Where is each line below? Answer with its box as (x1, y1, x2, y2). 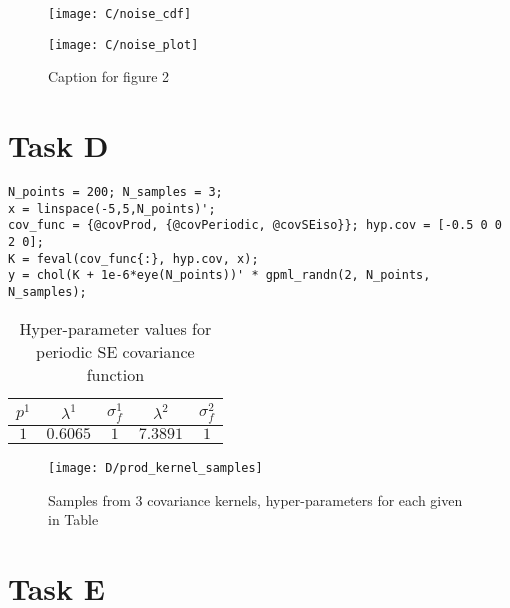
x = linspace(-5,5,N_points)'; (8, 201, 216, 216)
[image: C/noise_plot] (48, 37, 199, 52)
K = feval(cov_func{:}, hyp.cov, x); (8, 251, 259, 266)
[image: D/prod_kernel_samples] (48, 461, 263, 476)
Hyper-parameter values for (19, 316, 212, 340)
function (86, 362, 145, 386)
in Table (48, 509, 99, 530)
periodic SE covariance (36, 339, 195, 363)
